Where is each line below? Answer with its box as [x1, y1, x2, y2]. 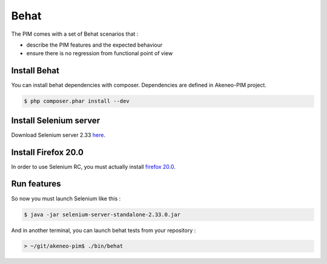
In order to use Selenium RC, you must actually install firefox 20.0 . [11, 163, 176, 170]
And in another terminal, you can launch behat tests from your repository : [11, 226, 196, 234]
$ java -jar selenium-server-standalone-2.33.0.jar [24, 211, 181, 218]
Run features [11, 179, 61, 189]
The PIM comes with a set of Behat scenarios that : [11, 30, 139, 38]
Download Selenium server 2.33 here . [11, 131, 106, 139]
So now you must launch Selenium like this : [11, 194, 121, 202]
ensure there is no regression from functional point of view [26, 50, 173, 57]
